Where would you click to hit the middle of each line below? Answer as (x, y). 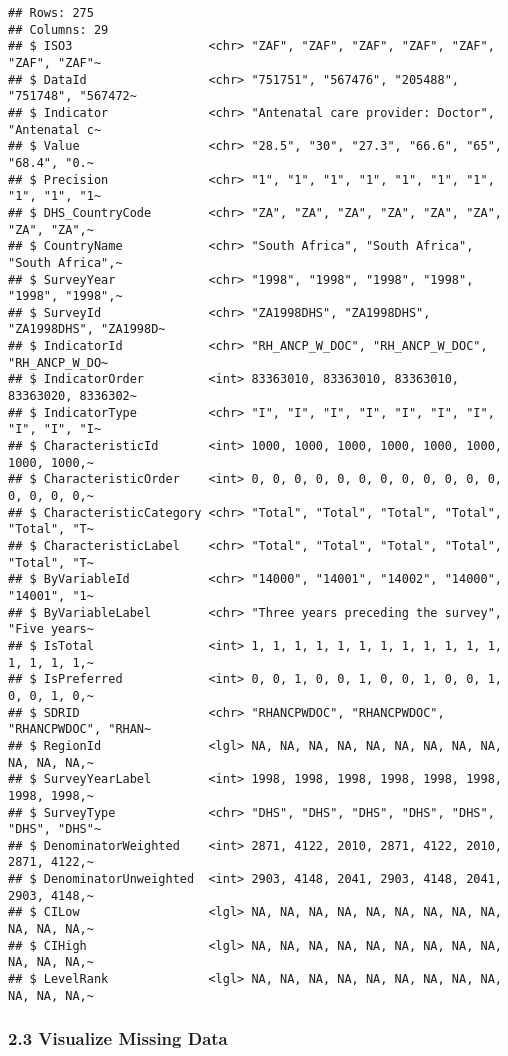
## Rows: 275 (51, 13)
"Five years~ (51, 629)
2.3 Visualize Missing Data (118, 1038)
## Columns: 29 (58, 29)
